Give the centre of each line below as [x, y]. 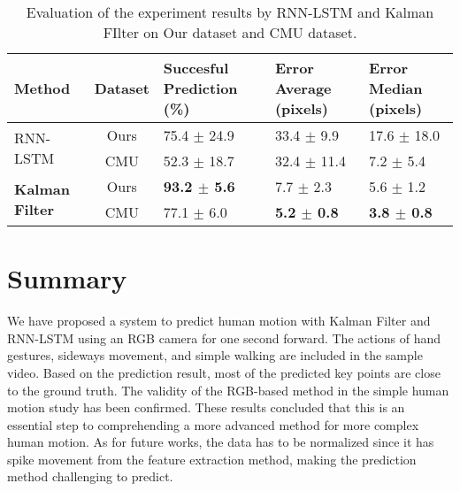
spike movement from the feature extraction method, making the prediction [212, 459]
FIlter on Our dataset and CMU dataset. [230, 32]
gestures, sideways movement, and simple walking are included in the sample [215, 355]
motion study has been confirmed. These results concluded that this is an [206, 407]
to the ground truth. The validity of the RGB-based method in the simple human [228, 390]
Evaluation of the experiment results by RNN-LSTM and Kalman [230, 12]
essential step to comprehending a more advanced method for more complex [213, 424]
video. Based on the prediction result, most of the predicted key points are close [224, 372]
